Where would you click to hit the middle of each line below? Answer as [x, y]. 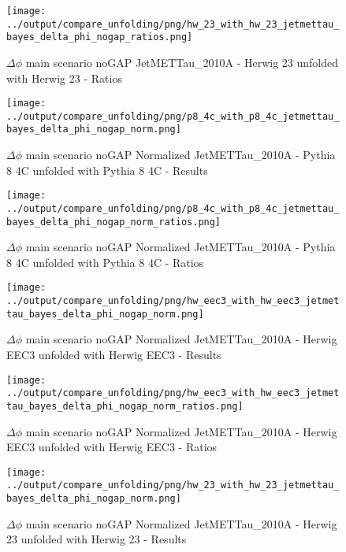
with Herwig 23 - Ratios [64, 78]
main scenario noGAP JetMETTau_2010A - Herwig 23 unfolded [182, 62]
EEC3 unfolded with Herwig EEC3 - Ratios [112, 447]
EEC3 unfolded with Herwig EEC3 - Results [114, 355]
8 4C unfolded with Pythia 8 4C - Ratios [105, 262]
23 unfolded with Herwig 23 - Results [97, 539]
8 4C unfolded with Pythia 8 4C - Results [107, 170]
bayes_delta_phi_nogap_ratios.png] [100, 37]
